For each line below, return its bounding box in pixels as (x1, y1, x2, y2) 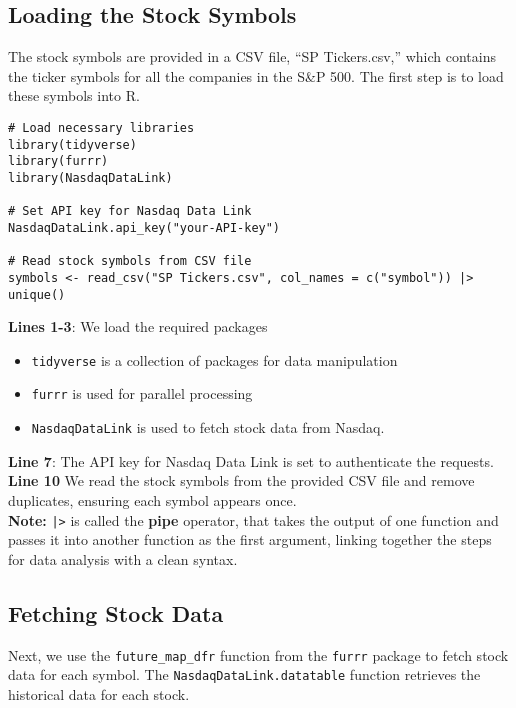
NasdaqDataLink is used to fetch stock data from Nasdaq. (31, 417, 385, 438)
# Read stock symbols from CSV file (8, 254, 252, 269)
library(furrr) (8, 154, 109, 169)
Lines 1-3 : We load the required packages (8, 316, 268, 337)
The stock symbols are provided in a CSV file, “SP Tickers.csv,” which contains (8, 46, 497, 67)
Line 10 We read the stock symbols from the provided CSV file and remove (8, 470, 475, 491)
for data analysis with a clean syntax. (8, 548, 238, 569)
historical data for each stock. (8, 683, 190, 704)
